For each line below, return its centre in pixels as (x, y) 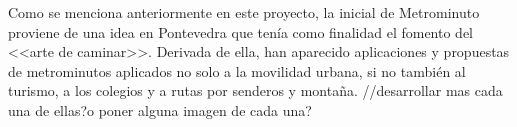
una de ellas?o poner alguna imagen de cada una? (160, 109)
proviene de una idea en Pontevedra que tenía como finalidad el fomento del (240, 31)
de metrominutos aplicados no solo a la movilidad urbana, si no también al (237, 70)
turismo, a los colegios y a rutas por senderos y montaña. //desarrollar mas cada (255, 90)
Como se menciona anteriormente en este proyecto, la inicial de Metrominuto (244, 12)
